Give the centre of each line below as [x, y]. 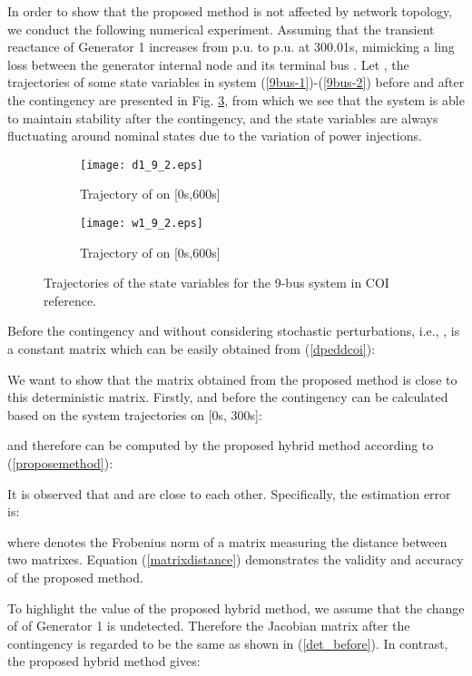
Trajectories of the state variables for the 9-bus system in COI [216, 283]
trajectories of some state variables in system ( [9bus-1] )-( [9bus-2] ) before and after [236, 82]
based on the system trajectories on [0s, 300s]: [135, 414]
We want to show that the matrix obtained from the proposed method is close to [232, 379]
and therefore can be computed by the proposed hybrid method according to [221, 445]
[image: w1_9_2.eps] [142, 223]
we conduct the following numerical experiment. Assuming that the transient [221, 29]
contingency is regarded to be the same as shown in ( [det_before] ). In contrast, [228, 643]
